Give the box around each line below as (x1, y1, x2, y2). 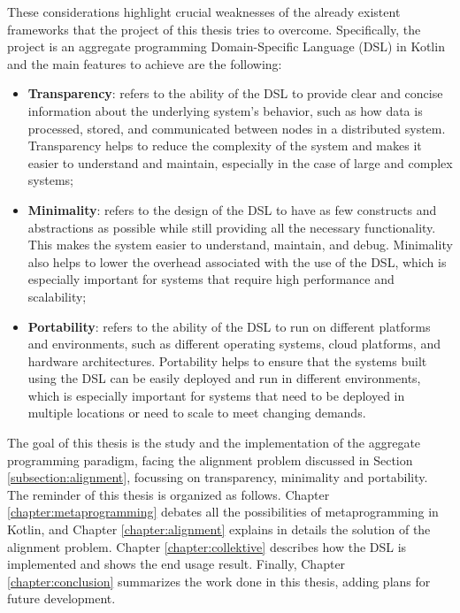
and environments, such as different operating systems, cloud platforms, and (27, 334, 441, 353)
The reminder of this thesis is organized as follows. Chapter (7, 485, 330, 503)
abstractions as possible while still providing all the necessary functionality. (27, 218, 436, 236)
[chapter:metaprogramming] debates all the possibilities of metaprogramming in (7, 502, 439, 521)
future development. (7, 589, 116, 608)
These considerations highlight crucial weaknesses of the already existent (7, 3, 401, 20)
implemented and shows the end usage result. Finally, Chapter (7, 555, 346, 573)
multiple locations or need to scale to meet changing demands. (27, 403, 366, 422)
